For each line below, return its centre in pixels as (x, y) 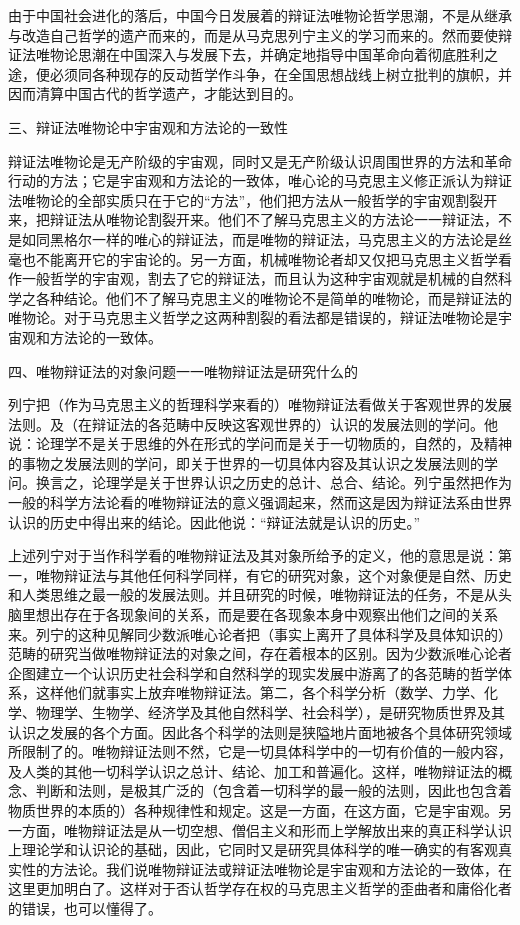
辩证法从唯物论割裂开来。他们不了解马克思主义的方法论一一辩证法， (273, 219)
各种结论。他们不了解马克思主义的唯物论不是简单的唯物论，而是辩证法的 (273, 297)
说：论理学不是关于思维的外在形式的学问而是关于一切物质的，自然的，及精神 (260, 443)
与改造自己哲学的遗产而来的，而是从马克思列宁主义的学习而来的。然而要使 (253, 34)
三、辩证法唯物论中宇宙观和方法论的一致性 (148, 126)
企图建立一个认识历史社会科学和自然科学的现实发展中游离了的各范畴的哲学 (253, 672)
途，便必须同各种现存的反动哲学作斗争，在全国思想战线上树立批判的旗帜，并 (260, 73)
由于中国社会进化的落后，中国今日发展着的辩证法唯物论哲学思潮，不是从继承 (260, 15)
